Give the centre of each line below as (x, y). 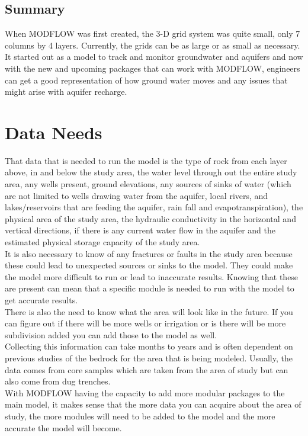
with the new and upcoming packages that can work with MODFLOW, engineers (153, 68)
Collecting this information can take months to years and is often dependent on (149, 346)
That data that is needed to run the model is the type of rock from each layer (146, 160)
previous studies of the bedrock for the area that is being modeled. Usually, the (149, 358)
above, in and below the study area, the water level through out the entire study (151, 172)
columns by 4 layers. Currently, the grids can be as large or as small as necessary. (153, 45)
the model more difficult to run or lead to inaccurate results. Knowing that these (152, 276)
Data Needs (54, 132)
